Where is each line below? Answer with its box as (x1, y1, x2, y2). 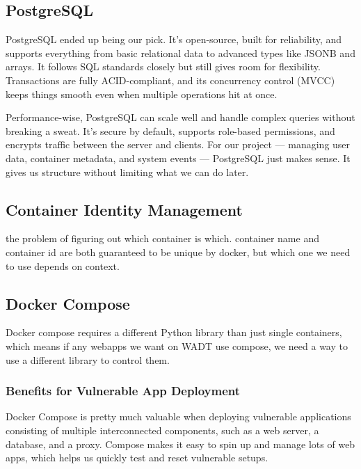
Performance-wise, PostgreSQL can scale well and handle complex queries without (6, 110, 355, 125)
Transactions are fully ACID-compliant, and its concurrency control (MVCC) (6, 72, 335, 87)
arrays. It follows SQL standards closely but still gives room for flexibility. (6, 59, 321, 74)
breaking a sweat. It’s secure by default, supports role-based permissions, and (6, 123, 335, 138)
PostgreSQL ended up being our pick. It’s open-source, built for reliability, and (6, 32, 342, 47)
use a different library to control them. (6, 352, 170, 367)
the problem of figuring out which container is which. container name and (6, 231, 319, 246)
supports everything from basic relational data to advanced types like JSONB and (6, 45, 355, 60)
